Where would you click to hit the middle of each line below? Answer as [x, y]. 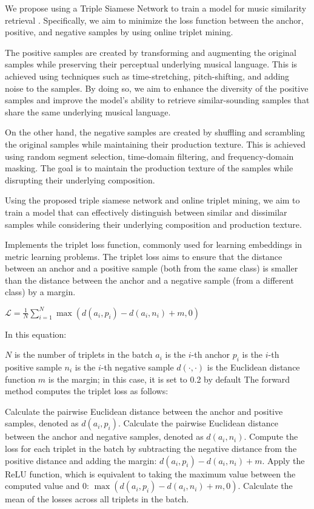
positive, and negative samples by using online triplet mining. [119, 32]
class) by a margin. [40, 292]
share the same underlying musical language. [88, 111]
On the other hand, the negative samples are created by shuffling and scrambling [155, 132]
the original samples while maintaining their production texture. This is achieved [155, 144]
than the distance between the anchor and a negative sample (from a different [149, 280]
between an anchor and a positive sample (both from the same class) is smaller [152, 268]
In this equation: [36, 334]
